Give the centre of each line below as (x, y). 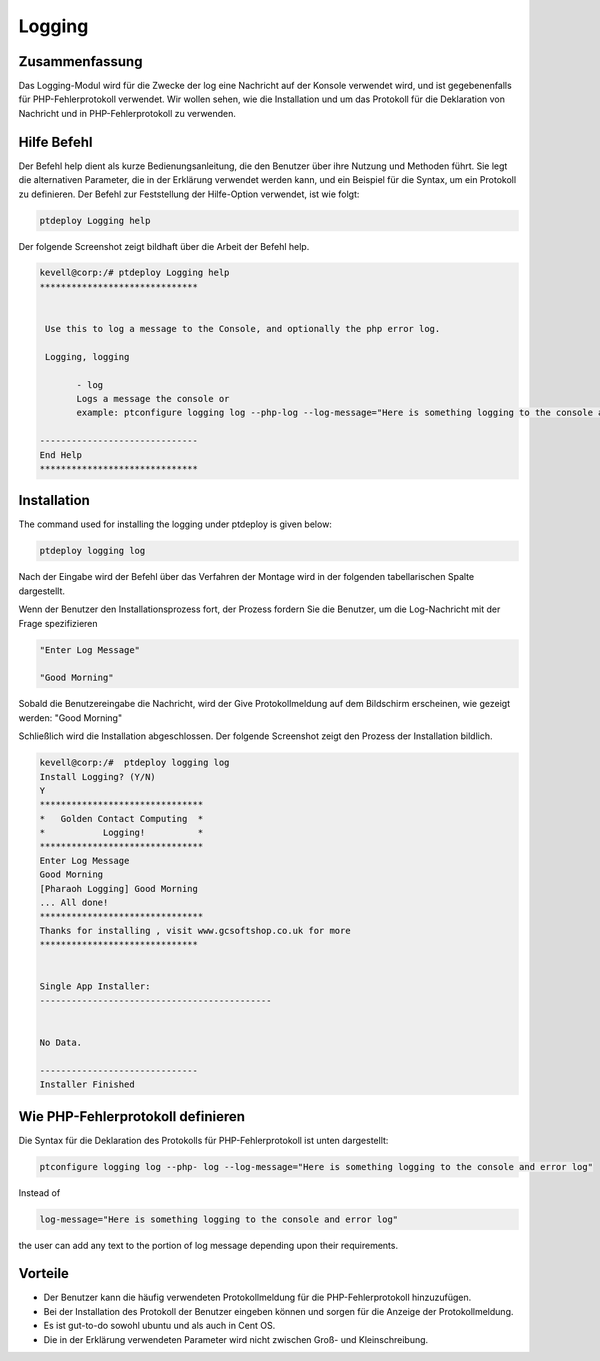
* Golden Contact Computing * (121, 818)
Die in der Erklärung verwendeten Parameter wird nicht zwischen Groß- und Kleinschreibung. (236, 1339)
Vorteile (44, 1273)
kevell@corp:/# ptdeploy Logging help (134, 273)
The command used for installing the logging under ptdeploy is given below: (175, 524)
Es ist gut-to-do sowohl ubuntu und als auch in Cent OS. (159, 1326)
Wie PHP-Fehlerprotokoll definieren (131, 1116)
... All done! (74, 903)
